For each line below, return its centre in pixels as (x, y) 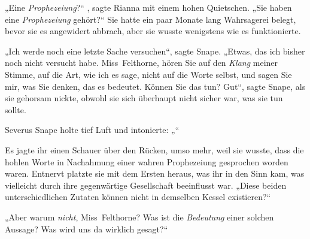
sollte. (16, 109)
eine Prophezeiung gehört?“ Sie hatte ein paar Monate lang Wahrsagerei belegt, (151, 19)
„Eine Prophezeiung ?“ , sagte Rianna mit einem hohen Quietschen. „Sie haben (148, 7)
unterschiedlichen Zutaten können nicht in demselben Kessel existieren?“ (138, 197)
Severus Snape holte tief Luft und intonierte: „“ (92, 130)
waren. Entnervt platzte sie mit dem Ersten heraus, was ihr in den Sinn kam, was (155, 173)
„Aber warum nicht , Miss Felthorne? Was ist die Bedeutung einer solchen (139, 217)
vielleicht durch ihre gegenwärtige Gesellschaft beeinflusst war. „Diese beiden (146, 185)
